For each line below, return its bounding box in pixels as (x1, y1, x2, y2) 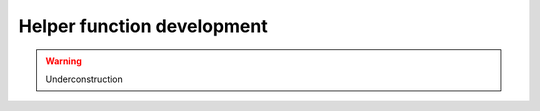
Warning (45, 55, 82, 67)
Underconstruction (45, 73, 124, 85)
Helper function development (18, 15, 269, 37)
